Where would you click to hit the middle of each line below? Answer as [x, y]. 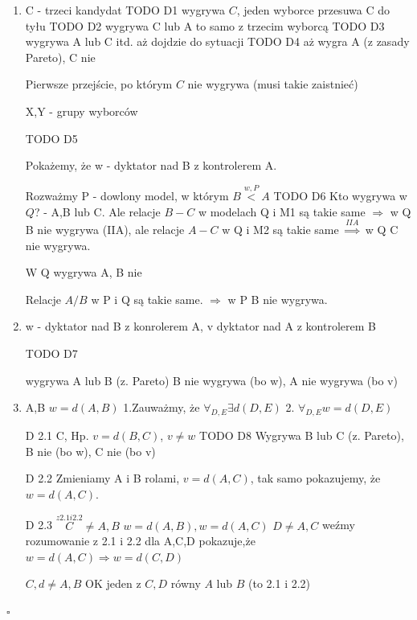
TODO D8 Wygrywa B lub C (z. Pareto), [302, 435]
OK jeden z [113, 583]
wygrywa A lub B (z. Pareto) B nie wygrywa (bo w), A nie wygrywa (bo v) [211, 380]
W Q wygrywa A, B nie [84, 272]
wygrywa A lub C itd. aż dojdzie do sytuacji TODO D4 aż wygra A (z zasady [217, 41]
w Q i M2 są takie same [280, 229]
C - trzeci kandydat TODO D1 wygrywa [125, 10]
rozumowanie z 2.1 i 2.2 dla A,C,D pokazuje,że [140, 541]
